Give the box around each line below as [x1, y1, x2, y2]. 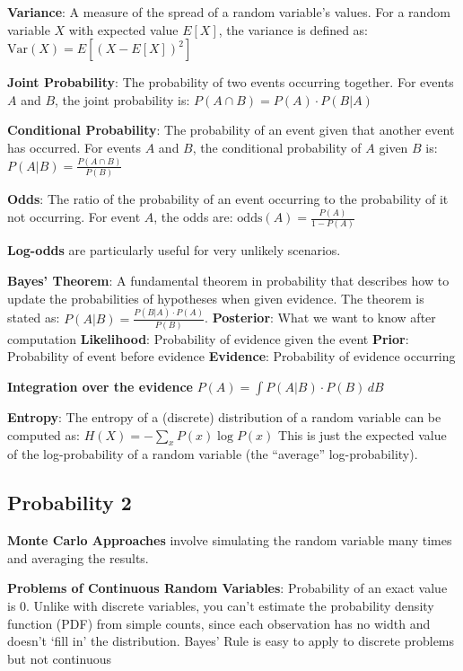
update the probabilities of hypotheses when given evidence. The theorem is [7, 288, 424, 307]
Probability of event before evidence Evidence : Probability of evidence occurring [7, 347, 456, 366]
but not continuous [7, 649, 111, 667]
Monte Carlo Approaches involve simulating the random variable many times [7, 531, 452, 550]
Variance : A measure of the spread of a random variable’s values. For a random [7, 3, 450, 21]
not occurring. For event [7, 207, 141, 226]
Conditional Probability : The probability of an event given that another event [7, 120, 455, 139]
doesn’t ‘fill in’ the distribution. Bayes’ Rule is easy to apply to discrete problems [7, 631, 455, 650]
